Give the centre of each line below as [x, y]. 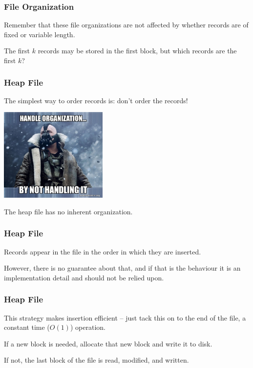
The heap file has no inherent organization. [68, 211]
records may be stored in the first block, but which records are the [137, 51]
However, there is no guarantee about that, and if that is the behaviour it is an [122, 268]
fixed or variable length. [40, 34]
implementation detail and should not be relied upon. [84, 277]
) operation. [88, 327]
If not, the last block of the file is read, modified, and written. [96, 360]
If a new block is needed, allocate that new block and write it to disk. [108, 343]
